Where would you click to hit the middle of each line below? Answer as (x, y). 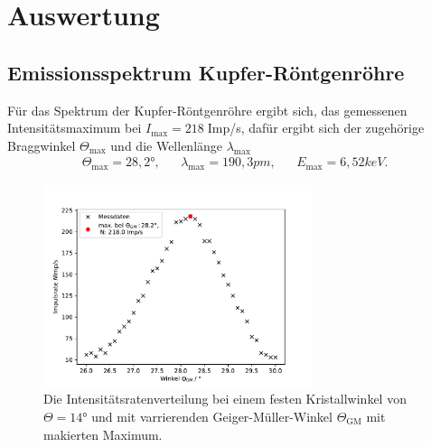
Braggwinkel (42, 145)
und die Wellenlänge (167, 145)
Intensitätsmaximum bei (75, 128)
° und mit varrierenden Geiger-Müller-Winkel (207, 416)
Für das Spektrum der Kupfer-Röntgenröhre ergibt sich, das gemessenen (207, 110)
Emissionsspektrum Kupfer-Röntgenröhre (206, 72)
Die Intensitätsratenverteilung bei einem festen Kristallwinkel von (225, 399)
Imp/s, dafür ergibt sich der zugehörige (316, 128)
